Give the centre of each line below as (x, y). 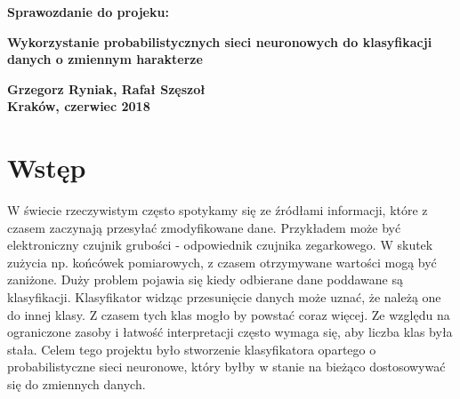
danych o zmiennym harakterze (105, 59)
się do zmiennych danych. (77, 384)
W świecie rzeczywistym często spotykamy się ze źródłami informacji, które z (218, 210)
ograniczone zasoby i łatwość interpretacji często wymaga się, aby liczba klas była (230, 332)
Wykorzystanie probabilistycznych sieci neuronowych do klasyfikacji (220, 41)
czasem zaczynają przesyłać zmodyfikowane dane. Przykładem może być (204, 227)
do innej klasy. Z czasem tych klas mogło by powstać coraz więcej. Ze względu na (229, 314)
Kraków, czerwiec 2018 (79, 106)
